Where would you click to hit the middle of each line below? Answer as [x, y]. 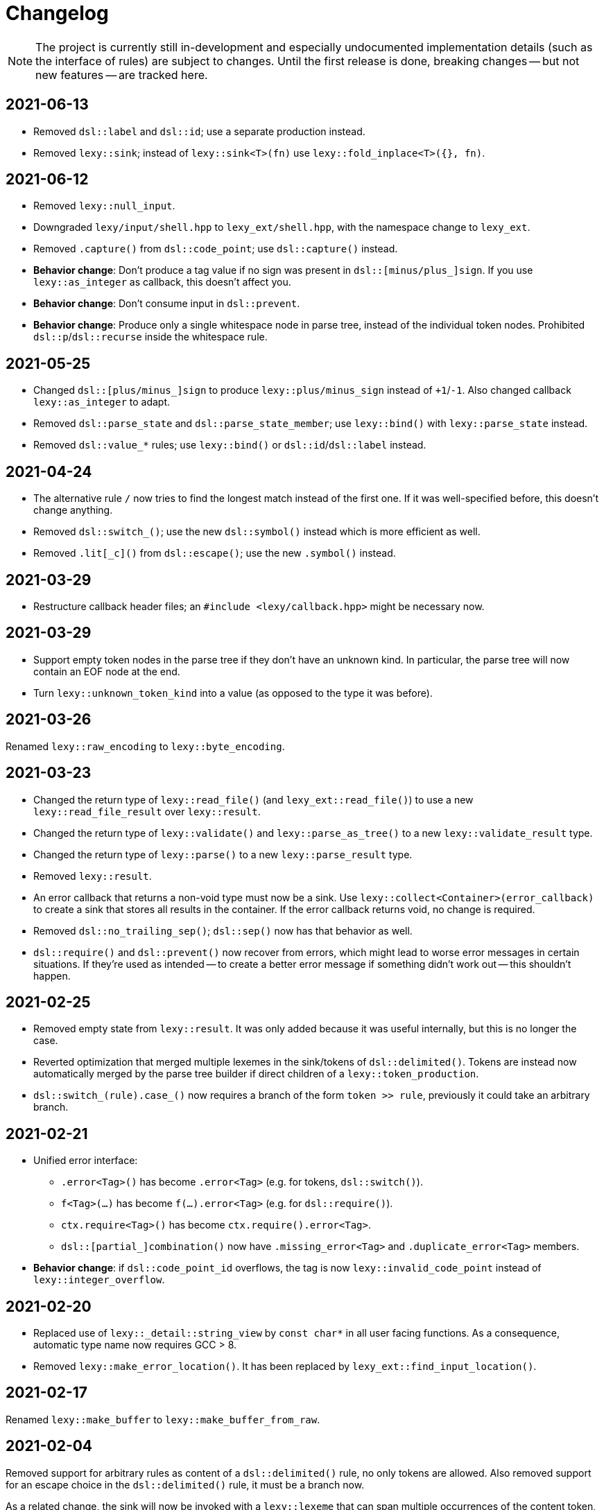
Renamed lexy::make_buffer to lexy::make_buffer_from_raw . [163, 1419]
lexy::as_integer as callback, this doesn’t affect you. [162, 282]
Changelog [57, 13]
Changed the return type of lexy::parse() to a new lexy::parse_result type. [223, 854]
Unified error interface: [86, 1161]
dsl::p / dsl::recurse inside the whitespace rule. [150, 337]
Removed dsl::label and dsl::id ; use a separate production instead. [199, 131]
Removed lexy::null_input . [104, 206]
